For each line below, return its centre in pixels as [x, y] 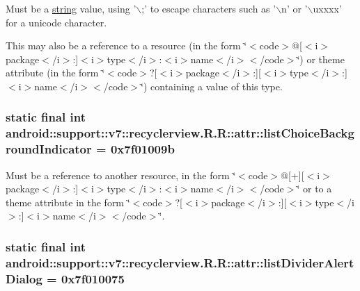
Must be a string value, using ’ [71, 8]
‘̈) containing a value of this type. [212, 86]
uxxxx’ [327, 8]
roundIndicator [49, 149]
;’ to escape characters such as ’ [209, 8]
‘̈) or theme [321, 59]
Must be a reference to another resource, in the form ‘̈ [121, 175]
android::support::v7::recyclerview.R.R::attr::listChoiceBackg [180, 133]
